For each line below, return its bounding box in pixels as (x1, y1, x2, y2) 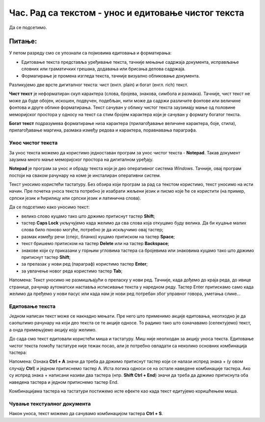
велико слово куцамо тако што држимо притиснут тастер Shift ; (21, 213, 156, 219)
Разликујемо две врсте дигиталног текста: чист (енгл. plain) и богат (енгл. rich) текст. (9, 82, 188, 88)
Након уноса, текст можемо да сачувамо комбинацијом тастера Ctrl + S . (9, 411, 163, 417)
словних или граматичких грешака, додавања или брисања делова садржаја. (21, 66, 186, 72)
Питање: (9, 37, 37, 46)
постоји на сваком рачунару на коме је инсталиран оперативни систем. (9, 172, 161, 178)
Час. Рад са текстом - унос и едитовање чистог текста (9, 7, 244, 18)
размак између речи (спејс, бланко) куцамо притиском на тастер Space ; (21, 233, 175, 240)
